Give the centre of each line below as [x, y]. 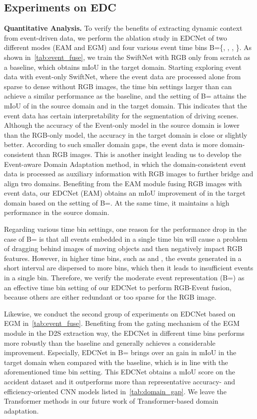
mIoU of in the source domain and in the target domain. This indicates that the [126, 105]
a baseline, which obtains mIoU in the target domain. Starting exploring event [123, 67]
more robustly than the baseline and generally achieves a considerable [110, 342]
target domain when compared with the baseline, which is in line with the [116, 362]
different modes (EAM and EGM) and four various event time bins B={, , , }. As [128, 47]
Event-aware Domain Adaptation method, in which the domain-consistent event [125, 164]
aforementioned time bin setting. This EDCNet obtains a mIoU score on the [120, 372]
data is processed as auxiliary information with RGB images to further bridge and [129, 174]
